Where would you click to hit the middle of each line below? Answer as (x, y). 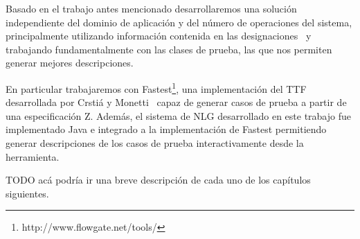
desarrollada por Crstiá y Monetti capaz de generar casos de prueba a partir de (176, 102)
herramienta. (33, 156)
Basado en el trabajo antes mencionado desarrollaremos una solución (151, 8)
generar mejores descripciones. (70, 63)
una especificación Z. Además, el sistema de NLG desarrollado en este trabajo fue (178, 115)
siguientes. (27, 193)
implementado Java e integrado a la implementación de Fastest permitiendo (166, 129)
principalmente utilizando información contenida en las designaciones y (159, 36)
